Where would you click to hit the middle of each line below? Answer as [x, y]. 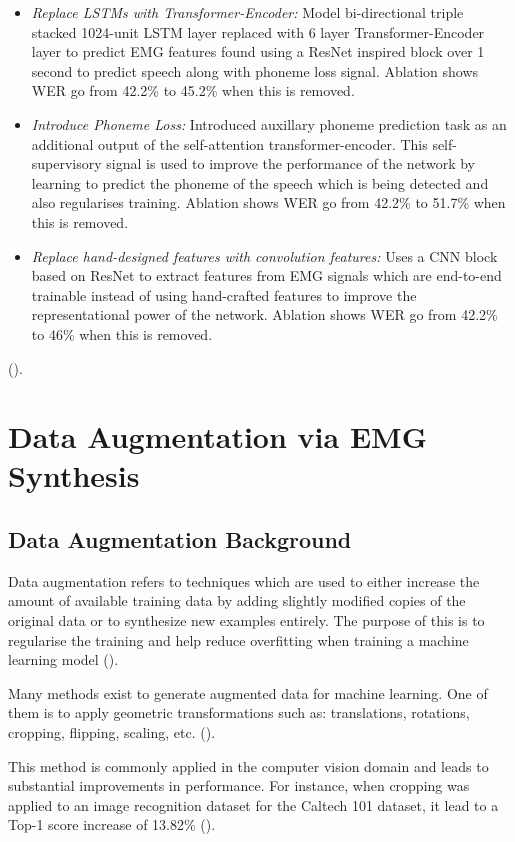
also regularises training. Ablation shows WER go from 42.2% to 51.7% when [268, 202]
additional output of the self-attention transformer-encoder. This [229, 143]
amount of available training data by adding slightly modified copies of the [237, 600]
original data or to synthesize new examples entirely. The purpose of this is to [246, 620]
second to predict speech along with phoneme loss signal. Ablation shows [255, 70]
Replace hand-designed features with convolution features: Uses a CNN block [264, 255]
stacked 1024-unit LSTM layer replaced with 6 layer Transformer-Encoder [258, 31]
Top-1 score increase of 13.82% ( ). [112, 824]
